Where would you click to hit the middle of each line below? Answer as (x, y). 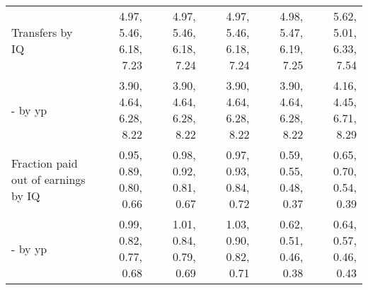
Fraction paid (45, 163)
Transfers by (42, 32)
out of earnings (48, 179)
